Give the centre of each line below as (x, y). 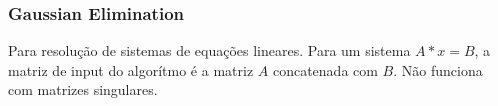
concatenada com (325, 69)
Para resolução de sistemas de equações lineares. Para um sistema (209, 50)
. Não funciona (438, 69)
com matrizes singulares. (83, 89)
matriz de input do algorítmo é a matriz (131, 69)
